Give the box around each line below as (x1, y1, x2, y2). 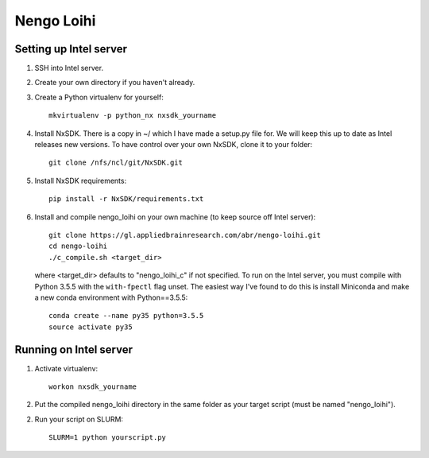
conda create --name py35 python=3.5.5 (48, 311, 204, 320)
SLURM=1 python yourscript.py (48, 433, 167, 442)
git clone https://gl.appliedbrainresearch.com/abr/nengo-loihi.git (48, 231, 321, 239)
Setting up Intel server (14, 42, 127, 56)
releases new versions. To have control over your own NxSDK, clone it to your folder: (34, 140, 313, 149)
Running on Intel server (14, 343, 133, 356)
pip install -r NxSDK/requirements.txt (48, 195, 204, 204)
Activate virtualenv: (34, 363, 99, 373)
